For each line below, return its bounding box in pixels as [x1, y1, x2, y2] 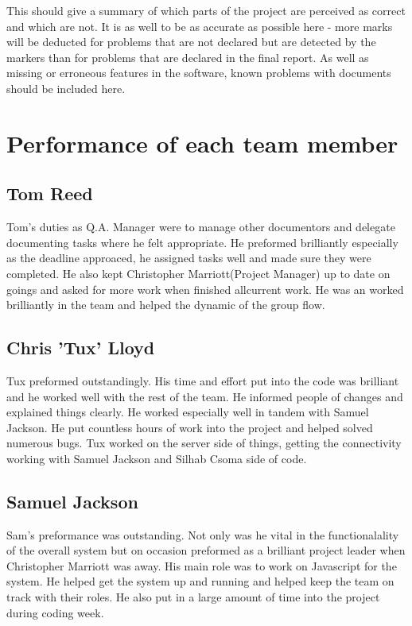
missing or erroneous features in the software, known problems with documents [6, 64, 391, 81]
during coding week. [6, 604, 104, 620]
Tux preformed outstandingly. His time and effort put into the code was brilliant [6, 372, 399, 388]
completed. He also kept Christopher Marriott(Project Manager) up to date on [6, 265, 391, 281]
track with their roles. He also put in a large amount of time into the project [6, 589, 380, 605]
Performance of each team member [6, 126, 398, 159]
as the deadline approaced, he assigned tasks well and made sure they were [6, 249, 371, 266]
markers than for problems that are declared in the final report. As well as [6, 48, 369, 65]
